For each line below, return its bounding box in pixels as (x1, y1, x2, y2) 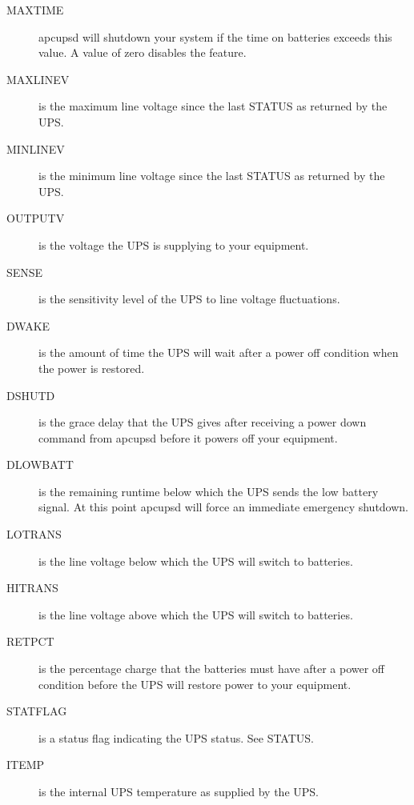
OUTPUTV (6, 210, 65, 226)
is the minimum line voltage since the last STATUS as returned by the (38, 167, 385, 184)
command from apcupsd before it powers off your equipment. (38, 429, 338, 446)
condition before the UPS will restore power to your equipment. (38, 675, 352, 692)
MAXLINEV (6, 70, 70, 87)
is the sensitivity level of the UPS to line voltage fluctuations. (38, 290, 340, 307)
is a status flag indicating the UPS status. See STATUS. (38, 729, 314, 746)
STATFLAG (6, 703, 67, 719)
